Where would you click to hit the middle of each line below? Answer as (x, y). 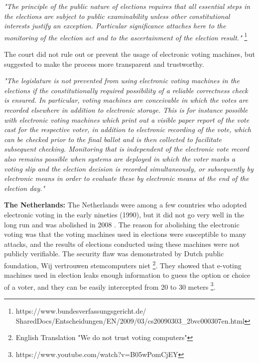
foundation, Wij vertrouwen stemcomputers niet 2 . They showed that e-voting (123, 264)
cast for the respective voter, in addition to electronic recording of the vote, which (128, 129)
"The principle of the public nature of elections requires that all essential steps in (127, 6)
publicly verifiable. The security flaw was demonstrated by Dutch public (114, 254)
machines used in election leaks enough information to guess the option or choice (127, 275)
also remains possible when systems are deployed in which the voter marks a (120, 158)
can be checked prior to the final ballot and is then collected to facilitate (113, 139)
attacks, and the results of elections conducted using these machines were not (122, 244)
